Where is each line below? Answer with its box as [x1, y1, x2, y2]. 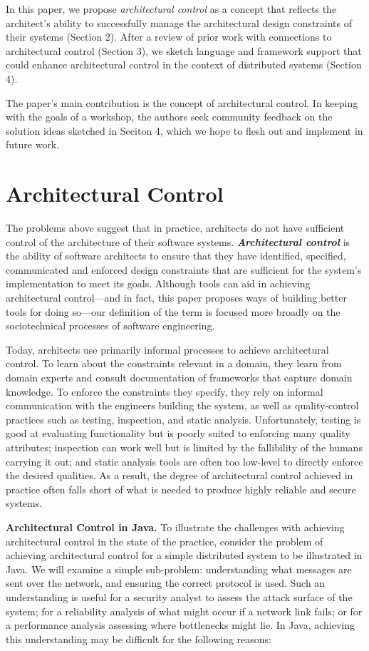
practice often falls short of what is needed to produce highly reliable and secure [6, 481, 356, 496]
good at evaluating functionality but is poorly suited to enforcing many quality [6, 426, 350, 441]
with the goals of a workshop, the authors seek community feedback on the [6, 109, 333, 124]
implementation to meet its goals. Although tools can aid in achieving [6, 276, 311, 291]
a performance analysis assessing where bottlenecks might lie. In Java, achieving [6, 617, 355, 632]
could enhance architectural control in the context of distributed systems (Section [6, 57, 362, 72]
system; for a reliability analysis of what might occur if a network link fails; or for [6, 603, 363, 618]
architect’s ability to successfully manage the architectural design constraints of [6, 15, 353, 30]
